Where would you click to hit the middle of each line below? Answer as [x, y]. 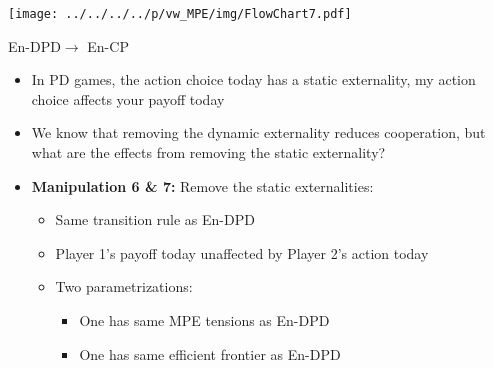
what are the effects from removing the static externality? [208, 152]
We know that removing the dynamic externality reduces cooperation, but [258, 132]
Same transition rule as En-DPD [155, 219]
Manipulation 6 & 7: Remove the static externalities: [202, 185]
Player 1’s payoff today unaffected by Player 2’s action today [242, 252]
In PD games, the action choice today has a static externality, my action [253, 79]
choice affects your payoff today [128, 98]
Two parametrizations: [124, 286]
